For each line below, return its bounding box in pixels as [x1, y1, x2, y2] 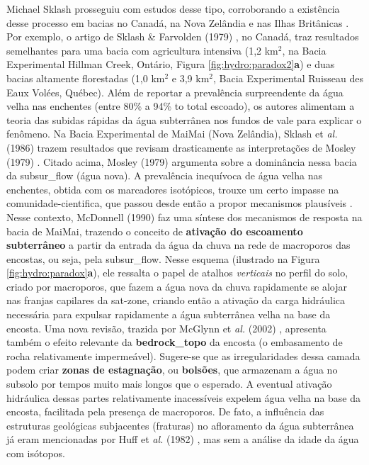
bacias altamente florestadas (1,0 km [6, 70, 165, 85]
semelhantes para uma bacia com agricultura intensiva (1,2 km [6, 43, 278, 57]
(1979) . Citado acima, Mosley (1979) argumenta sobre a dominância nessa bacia [6, 154, 357, 169]
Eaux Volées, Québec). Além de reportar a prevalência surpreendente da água [6, 84, 344, 99]
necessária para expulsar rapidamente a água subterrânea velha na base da [6, 307, 331, 322]
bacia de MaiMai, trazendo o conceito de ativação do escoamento [6, 223, 303, 238]
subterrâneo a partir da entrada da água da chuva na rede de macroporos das [6, 237, 351, 252]
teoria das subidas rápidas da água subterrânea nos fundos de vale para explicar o [6, 112, 362, 127]
